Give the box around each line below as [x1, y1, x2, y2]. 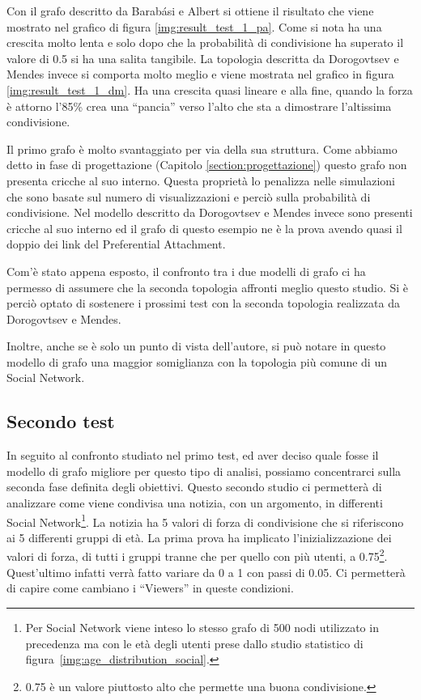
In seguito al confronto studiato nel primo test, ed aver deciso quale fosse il [6, 447, 379, 464]
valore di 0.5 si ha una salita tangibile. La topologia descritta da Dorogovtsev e [6, 49, 399, 66]
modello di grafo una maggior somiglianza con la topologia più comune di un [6, 353, 387, 370]
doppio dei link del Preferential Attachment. [6, 235, 226, 252]
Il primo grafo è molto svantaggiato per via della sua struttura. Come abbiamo [6, 140, 398, 157]
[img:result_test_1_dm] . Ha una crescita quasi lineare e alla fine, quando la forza [6, 81, 413, 98]
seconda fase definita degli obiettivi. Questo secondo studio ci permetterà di [6, 478, 382, 495]
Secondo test [6, 409, 115, 434]
